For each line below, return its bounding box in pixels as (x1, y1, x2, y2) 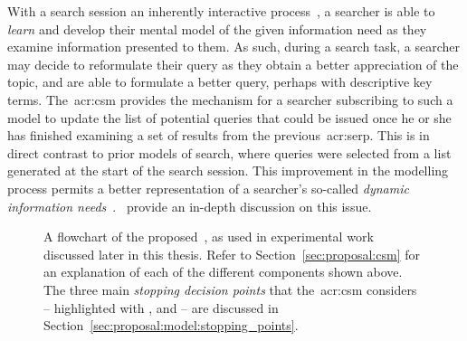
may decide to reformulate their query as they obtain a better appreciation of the (7, 54, 459, 73)
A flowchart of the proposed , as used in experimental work (43, 227, 374, 246)
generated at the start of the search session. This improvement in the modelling (7, 161, 449, 180)
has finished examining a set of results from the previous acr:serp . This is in (7, 126, 430, 145)
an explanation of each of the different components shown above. (43, 262, 403, 281)
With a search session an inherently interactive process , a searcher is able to (7, 2, 435, 20)
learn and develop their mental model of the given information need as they (7, 19, 427, 38)
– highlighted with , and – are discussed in (43, 298, 279, 317)
